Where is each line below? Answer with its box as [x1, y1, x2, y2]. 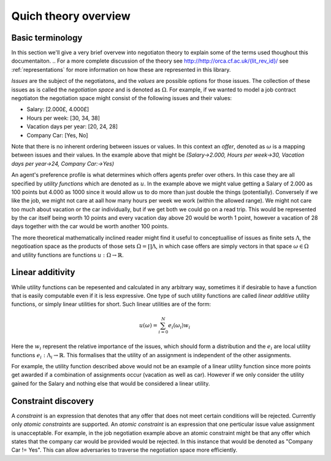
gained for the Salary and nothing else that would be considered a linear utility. [11, 379, 210, 387]
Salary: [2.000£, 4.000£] [26, 106, 89, 113]
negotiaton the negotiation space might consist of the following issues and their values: [11, 95, 232, 102]
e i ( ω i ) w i [167, 322, 191, 330]
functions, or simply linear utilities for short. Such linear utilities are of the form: [11, 301, 211, 308]
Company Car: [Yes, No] [26, 131, 88, 139]
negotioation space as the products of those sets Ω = [11, 242, 147, 250]
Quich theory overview [11, 9, 131, 23]
